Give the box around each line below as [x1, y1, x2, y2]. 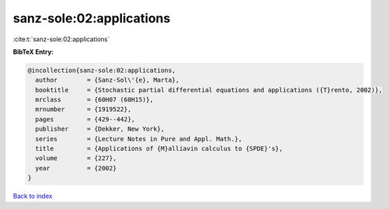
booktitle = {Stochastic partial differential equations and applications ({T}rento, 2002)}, [35, 86, 383, 94]
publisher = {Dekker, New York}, [35, 125, 165, 133]
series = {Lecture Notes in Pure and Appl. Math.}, [35, 135, 243, 143]
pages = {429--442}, [35, 115, 136, 123]
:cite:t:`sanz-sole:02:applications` [13, 35, 110, 43]
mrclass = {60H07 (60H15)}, [35, 96, 154, 104]
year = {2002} [35, 164, 117, 172]
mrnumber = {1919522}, [35, 106, 132, 113]
